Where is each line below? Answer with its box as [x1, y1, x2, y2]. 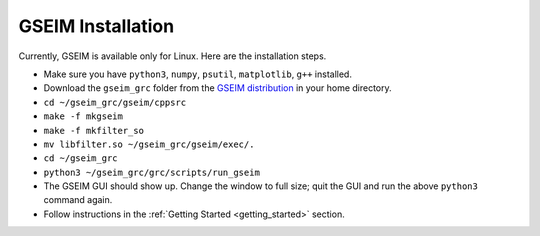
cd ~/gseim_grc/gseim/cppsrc [43, 96, 187, 108]
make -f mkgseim [43, 111, 124, 122]
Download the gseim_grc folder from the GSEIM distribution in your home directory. [43, 82, 392, 94]
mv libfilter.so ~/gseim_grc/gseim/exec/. [43, 138, 255, 150]
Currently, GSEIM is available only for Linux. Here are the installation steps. [18, 50, 327, 62]
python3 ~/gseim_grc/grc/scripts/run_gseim [43, 166, 260, 178]
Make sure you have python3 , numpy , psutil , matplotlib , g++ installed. [43, 68, 352, 80]
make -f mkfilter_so [43, 125, 145, 136]
